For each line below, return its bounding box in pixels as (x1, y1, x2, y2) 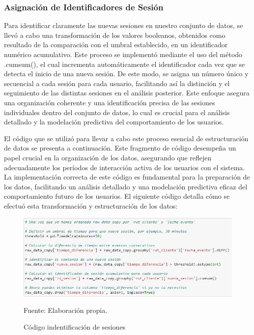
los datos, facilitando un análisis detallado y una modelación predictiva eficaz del (4, 181, 248, 191)
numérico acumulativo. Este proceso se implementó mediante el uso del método (4, 49, 243, 59)
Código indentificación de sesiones (24, 321, 126, 332)
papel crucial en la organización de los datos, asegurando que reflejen (4, 152, 212, 162)
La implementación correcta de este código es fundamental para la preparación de (4, 172, 250, 182)
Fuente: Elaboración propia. (24, 305, 108, 315)
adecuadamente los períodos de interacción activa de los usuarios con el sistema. (4, 162, 245, 172)
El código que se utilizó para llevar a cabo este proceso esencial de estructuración (4, 133, 249, 143)
